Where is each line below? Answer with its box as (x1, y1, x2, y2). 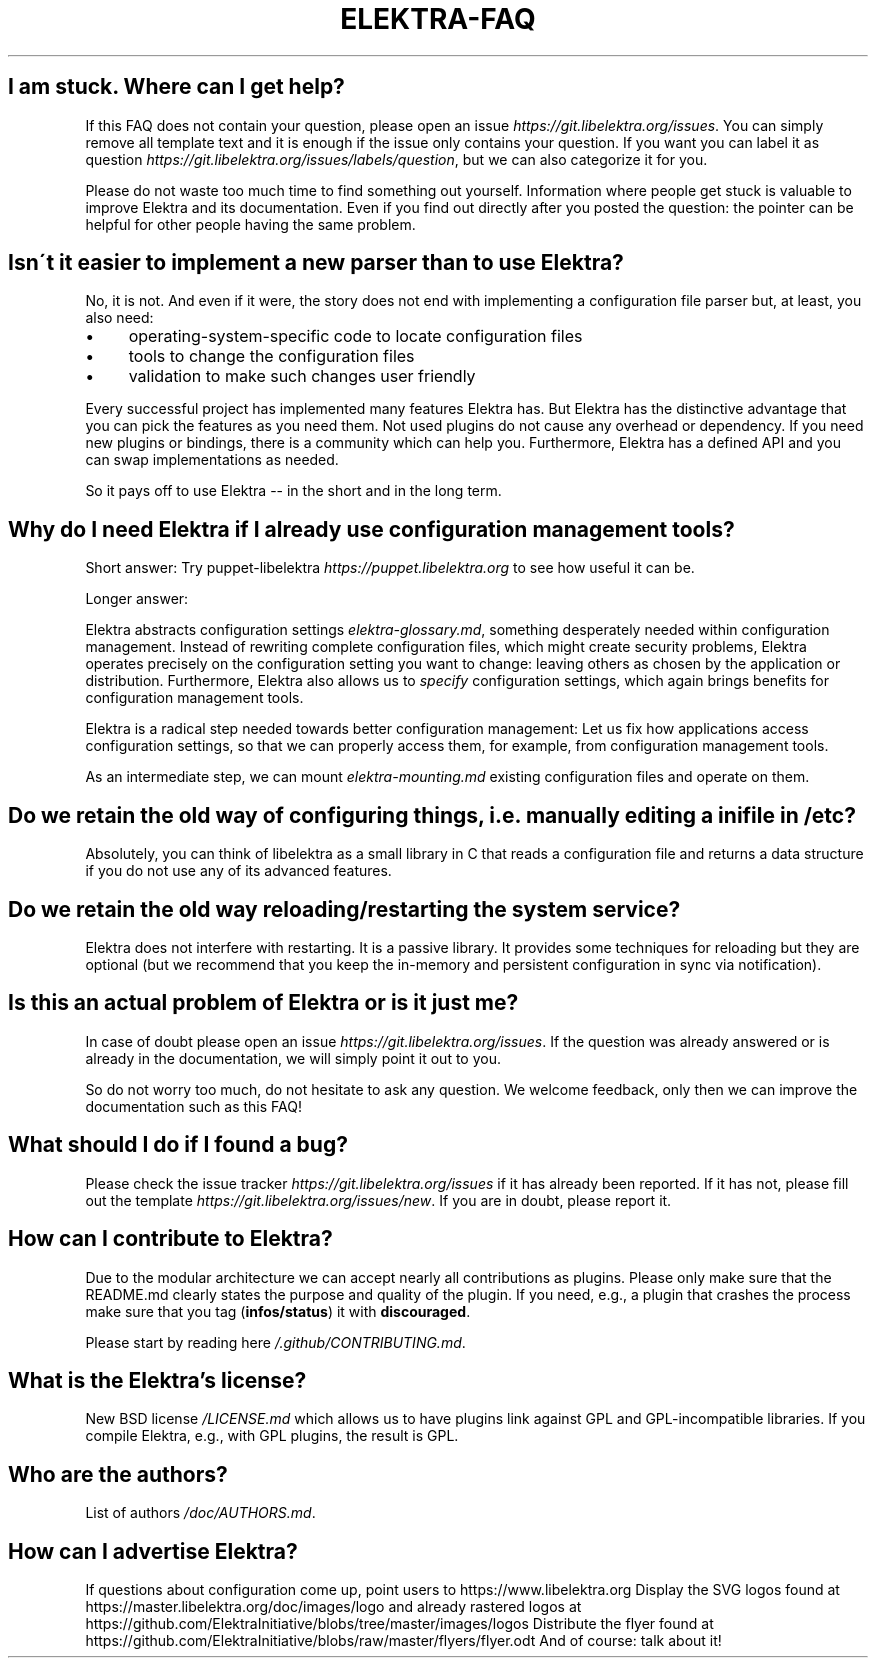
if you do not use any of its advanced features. (85, 862, 392, 880)
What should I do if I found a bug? (8, 1132, 348, 1158)
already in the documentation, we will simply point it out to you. (85, 1049, 501, 1067)
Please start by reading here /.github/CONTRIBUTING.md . (85, 1333, 466, 1351)
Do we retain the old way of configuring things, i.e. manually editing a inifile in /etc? (8, 802, 856, 828)
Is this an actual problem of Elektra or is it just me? (8, 990, 519, 1016)
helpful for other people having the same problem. (85, 215, 416, 233)
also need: (85, 309, 154, 327)
